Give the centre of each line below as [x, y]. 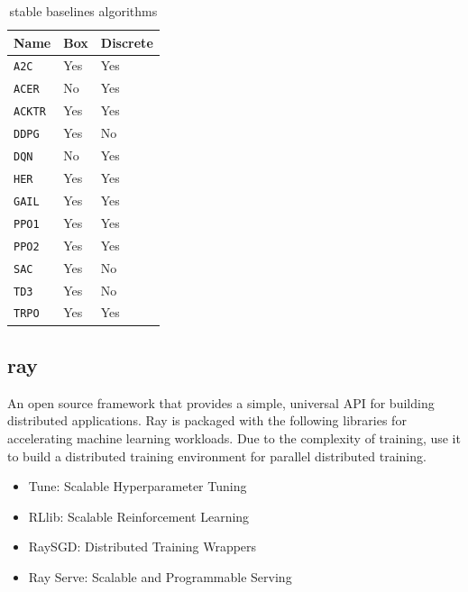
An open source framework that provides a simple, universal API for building [221, 402]
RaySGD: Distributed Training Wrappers [142, 546]
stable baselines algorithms [83, 11]
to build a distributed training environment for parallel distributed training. [217, 455]
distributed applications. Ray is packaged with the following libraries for [207, 420]
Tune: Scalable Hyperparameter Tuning [138, 486]
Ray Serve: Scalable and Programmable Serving [160, 576]
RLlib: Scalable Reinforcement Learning [139, 516]
